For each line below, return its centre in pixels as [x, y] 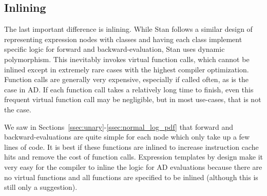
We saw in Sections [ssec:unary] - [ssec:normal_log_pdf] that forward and [119, 126]
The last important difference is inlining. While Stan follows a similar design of [128, 29]
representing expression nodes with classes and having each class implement [123, 39]
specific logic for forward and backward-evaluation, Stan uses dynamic [115, 49]
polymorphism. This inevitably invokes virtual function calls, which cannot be [127, 59]
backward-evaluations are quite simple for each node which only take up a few [127, 137]
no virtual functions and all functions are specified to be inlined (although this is [131, 177]
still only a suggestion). [41, 187]
